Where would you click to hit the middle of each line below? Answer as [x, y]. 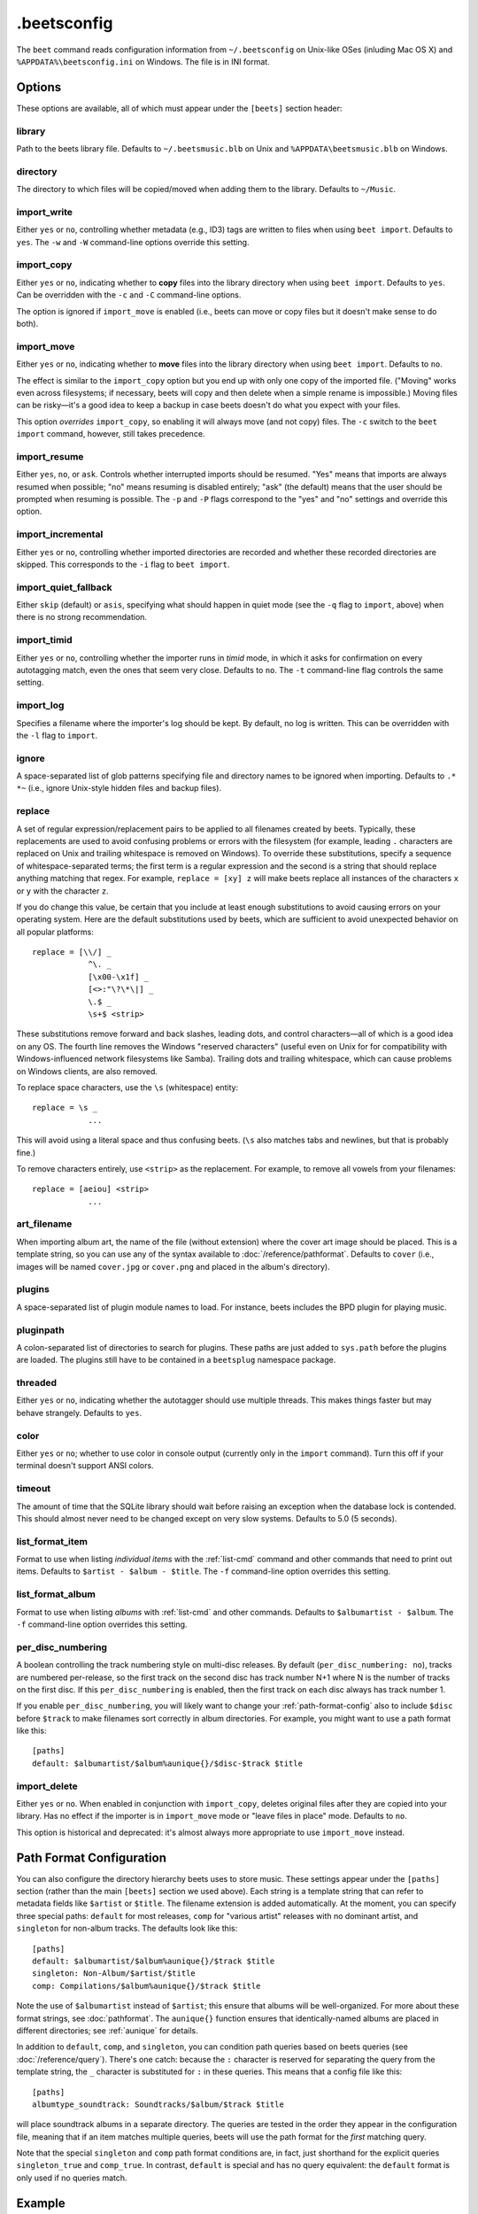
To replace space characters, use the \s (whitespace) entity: [127, 1087]
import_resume [50, 456]
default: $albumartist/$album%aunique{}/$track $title [154, 1961]
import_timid [44, 640]
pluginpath [41, 1330]
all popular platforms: [55, 932]
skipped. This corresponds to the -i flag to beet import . [123, 564]
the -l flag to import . [57, 735]
